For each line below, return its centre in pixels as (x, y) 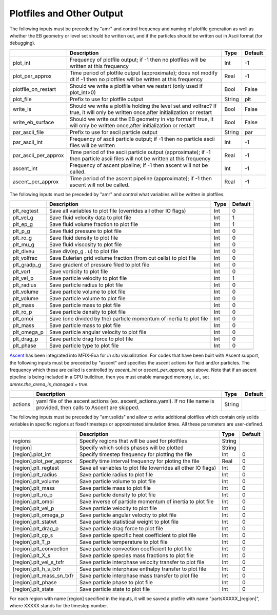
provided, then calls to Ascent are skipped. (88, 408)
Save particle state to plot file (115, 589)
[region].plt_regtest (36, 468)
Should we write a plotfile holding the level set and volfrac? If (143, 106)
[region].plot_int (32, 454)
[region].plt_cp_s (33, 535)
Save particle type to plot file (84, 345)
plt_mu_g (23, 245)
